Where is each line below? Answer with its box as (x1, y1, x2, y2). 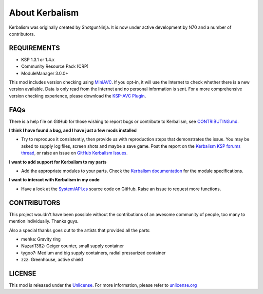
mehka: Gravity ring (21, 236, 61, 242)
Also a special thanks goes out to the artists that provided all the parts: (9, 227, 151, 233)
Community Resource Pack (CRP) (21, 63, 89, 69)
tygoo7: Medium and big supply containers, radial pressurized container (21, 250, 166, 255)
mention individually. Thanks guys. (9, 218, 79, 224)
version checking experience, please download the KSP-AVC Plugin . (9, 93, 146, 98)
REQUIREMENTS (9, 44, 60, 52)
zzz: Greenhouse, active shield (21, 256, 83, 263)
